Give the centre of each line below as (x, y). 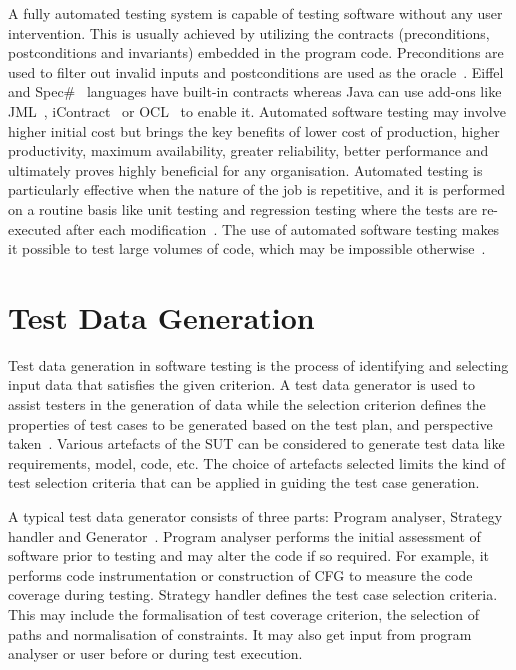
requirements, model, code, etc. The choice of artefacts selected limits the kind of (256, 462)
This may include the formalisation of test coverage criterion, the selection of (243, 613)
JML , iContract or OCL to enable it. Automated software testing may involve (257, 110)
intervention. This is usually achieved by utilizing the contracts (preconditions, (249, 32)
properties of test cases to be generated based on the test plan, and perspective (250, 423)
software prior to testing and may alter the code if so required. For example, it (248, 555)
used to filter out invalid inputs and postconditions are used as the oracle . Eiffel (256, 71)
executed (35, 228)
